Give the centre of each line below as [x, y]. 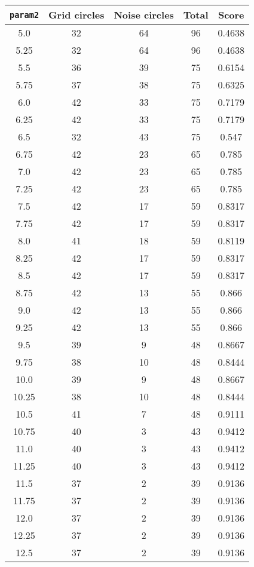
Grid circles [76, 15]
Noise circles [144, 15]
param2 [25, 15]
